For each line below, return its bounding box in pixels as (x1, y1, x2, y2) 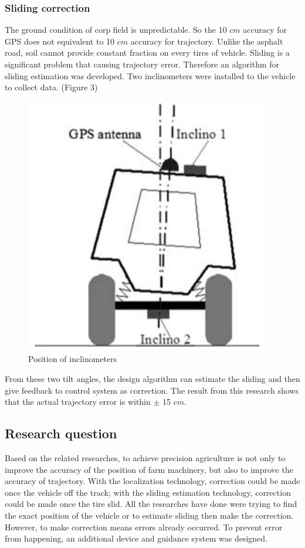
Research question (5, 424, 117, 442)
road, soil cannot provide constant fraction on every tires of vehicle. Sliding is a (5, 46, 290, 59)
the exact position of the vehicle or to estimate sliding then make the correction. (5, 509, 294, 521)
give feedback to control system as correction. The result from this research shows (5, 384, 299, 396)
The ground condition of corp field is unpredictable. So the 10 (5, 23, 227, 36)
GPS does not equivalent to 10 (5, 35, 115, 47)
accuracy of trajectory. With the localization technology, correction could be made (5, 475, 300, 487)
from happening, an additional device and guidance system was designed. (5, 532, 267, 544)
